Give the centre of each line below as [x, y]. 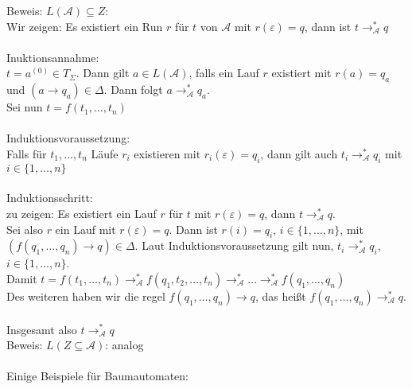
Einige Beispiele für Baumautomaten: [97, 376]
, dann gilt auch [299, 153]
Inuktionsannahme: [53, 57]
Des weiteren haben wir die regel [86, 296]
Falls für [27, 153]
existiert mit [301, 73]
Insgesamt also [42, 329]
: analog [124, 345]
